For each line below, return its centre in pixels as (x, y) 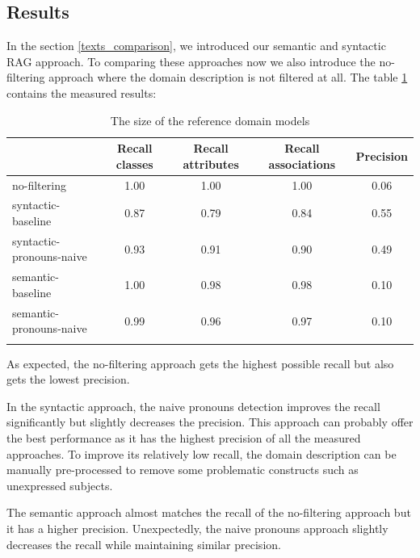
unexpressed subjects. (60, 485)
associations (302, 164)
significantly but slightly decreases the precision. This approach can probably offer (210, 422)
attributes (211, 164)
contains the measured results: (82, 92)
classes (134, 164)
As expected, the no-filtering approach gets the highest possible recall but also (200, 363)
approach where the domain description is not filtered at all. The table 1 (228, 77)
